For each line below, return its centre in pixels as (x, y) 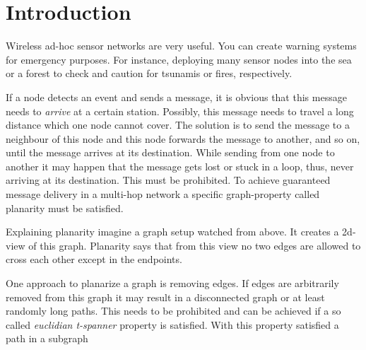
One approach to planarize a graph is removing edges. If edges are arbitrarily (172, 283)
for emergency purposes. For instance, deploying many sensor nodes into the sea (179, 59)
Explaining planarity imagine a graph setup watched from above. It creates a (172, 232)
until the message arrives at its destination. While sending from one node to (170, 152)
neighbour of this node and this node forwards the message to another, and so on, (183, 138)
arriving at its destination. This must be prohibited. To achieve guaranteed (168, 180)
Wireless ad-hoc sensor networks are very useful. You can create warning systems (181, 46)
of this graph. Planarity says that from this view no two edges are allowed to (195, 245)
